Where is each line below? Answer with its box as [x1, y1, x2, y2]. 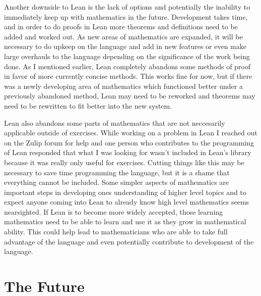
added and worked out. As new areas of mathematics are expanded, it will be [4, 31, 243, 41]
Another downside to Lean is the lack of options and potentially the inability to [4, 2, 250, 12]
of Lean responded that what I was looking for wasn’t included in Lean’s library [4, 147, 251, 158]
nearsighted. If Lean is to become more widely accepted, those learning [4, 206, 223, 217]
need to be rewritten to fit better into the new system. [4, 100, 172, 111]
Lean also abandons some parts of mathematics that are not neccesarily [4, 117, 225, 128]
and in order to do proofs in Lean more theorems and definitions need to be [4, 21, 238, 32]
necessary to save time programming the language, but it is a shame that [4, 167, 230, 177]
